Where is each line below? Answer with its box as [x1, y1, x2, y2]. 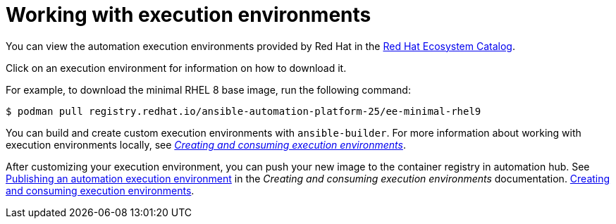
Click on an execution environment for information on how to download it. [6, 61, 347, 74]
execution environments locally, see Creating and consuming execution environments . [6, 138, 406, 151]
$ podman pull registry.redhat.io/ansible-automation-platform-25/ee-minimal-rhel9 [6, 105, 481, 117]
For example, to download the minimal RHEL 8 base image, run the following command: [6, 83, 411, 96]
